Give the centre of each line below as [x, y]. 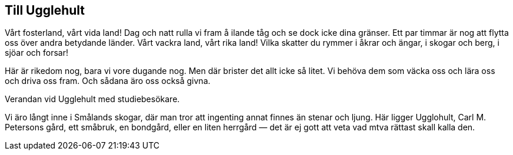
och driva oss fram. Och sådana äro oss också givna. [108, 81]
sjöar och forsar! [36, 53]
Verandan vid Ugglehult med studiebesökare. [92, 99]
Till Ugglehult [45, 10]
